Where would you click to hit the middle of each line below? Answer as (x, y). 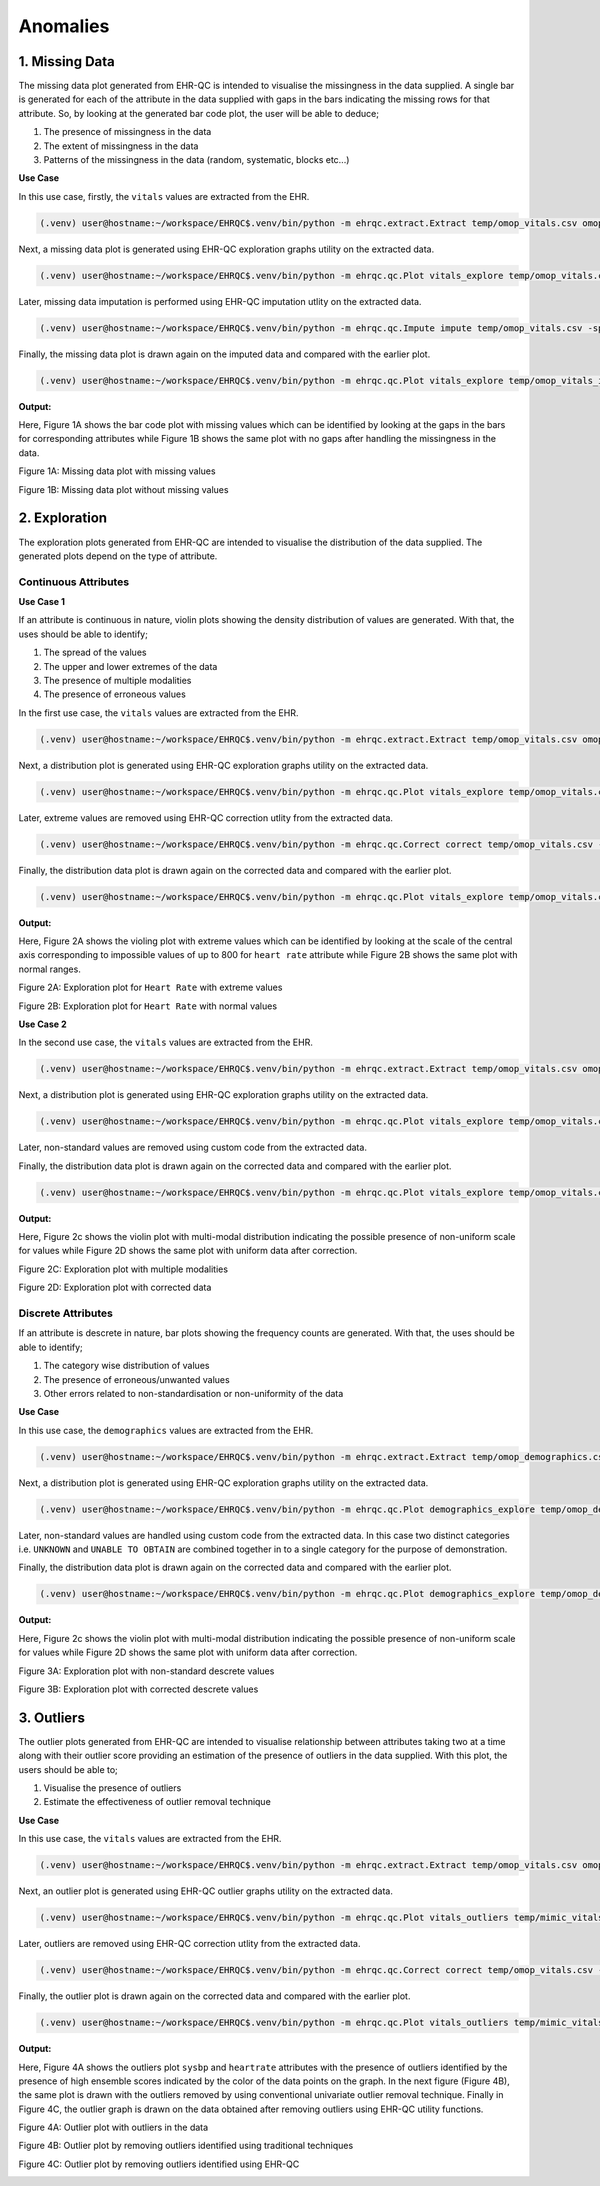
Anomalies (64, 26)
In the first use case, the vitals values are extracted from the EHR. (158, 712)
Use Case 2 (42, 1024)
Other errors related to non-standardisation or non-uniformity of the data (193, 1393)
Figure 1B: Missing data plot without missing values (123, 489)
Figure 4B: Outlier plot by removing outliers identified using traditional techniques (186, 2146)
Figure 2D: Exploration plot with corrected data (115, 1287)
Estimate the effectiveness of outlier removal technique (157, 1802)
